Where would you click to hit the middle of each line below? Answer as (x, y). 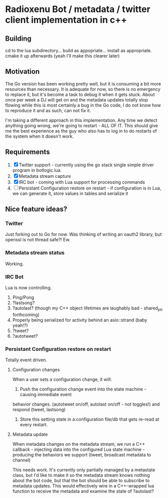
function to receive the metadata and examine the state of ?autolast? (83, 491)
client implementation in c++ (66, 20)
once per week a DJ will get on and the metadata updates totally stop (77, 99)
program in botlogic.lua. (37, 170)
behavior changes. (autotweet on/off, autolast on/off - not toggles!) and (86, 404)
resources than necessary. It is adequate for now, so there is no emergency (83, 89)
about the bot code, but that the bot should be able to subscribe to (81, 480)
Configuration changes (36, 370)
